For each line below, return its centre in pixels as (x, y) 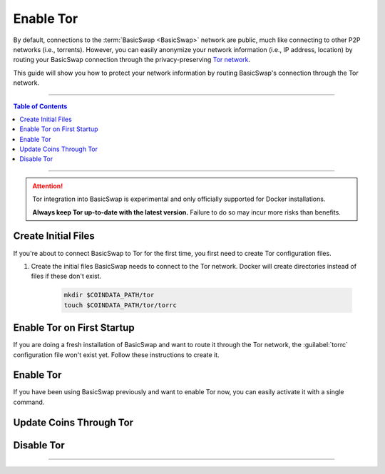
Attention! (48, 186)
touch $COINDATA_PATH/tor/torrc (120, 305)
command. (29, 402)
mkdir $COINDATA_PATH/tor (109, 295)
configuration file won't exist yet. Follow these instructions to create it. (117, 355)
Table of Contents (40, 106)
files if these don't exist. (66, 276)
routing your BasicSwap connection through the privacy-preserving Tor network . (132, 60)
